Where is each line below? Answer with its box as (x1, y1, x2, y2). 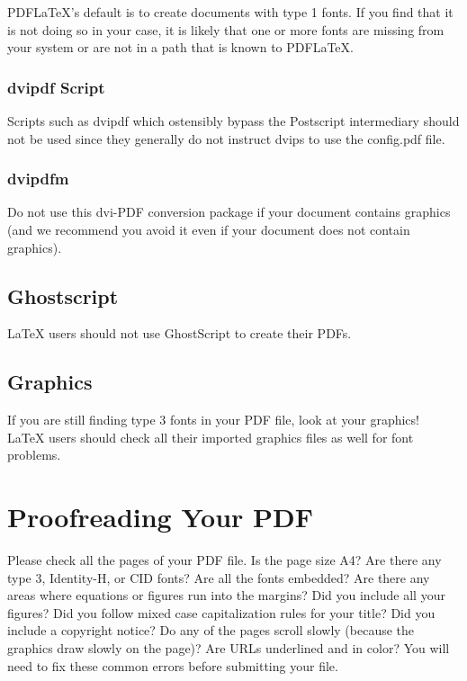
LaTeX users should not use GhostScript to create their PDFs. (7, 324, 352, 343)
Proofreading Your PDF (7, 498, 314, 535)
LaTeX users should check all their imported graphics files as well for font (7, 427, 414, 446)
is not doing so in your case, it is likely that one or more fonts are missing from (7, 20, 445, 39)
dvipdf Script (7, 76, 105, 98)
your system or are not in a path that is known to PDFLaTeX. (7, 38, 354, 57)
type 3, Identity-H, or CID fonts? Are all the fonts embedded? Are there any (7, 568, 430, 587)
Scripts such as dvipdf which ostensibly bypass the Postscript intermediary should (7, 112, 460, 130)
